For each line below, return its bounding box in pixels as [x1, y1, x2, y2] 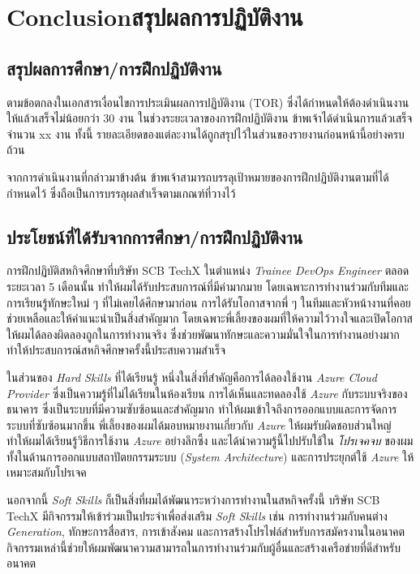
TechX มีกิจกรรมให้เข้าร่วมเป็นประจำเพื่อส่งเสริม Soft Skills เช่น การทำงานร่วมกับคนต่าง [6, 507, 388, 524]
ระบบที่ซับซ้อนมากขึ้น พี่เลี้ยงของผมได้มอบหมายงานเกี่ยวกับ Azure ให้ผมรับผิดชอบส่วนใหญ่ [6, 416, 392, 433]
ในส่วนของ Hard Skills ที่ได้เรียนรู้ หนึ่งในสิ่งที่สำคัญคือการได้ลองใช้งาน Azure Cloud [6, 368, 377, 385]
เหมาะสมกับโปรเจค [6, 464, 87, 481]
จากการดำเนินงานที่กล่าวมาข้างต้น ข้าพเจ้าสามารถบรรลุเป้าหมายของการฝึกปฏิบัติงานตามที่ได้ [6, 168, 389, 185]
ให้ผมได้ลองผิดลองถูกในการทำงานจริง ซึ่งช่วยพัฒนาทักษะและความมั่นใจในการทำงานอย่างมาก [6, 325, 400, 342]
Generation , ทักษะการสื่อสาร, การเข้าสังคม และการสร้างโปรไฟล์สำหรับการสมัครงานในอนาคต [6, 523, 405, 540]
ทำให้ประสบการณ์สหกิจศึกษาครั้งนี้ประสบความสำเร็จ [6, 341, 226, 358]
